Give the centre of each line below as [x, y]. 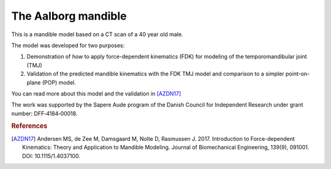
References [29, 126]
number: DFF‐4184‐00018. [44, 113]
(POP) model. [59, 82]
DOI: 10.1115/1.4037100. [51, 156]
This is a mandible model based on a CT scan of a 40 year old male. [97, 34]
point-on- [298, 74]
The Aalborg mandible [69, 16]
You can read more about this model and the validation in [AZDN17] [96, 93]
